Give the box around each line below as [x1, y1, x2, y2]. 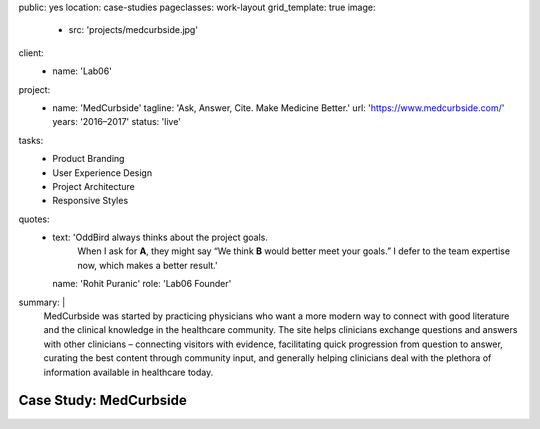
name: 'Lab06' [52, 65, 112, 77]
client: [18, 46, 44, 59]
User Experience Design [52, 166, 153, 179]
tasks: [18, 134, 44, 146]
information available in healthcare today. [43, 366, 214, 378]
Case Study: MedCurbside [18, 392, 187, 409]
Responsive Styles [52, 195, 129, 207]
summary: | [18, 296, 66, 308]
